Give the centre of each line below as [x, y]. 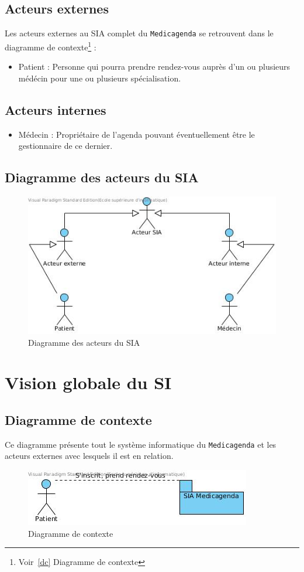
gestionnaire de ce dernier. [65, 146]
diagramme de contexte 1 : [51, 46]
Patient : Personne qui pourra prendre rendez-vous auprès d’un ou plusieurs [154, 67]
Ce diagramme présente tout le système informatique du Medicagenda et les [141, 444]
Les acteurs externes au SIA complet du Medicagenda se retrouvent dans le [139, 33]
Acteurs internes [56, 109]
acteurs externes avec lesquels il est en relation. [89, 456]
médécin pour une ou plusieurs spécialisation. [100, 78]
